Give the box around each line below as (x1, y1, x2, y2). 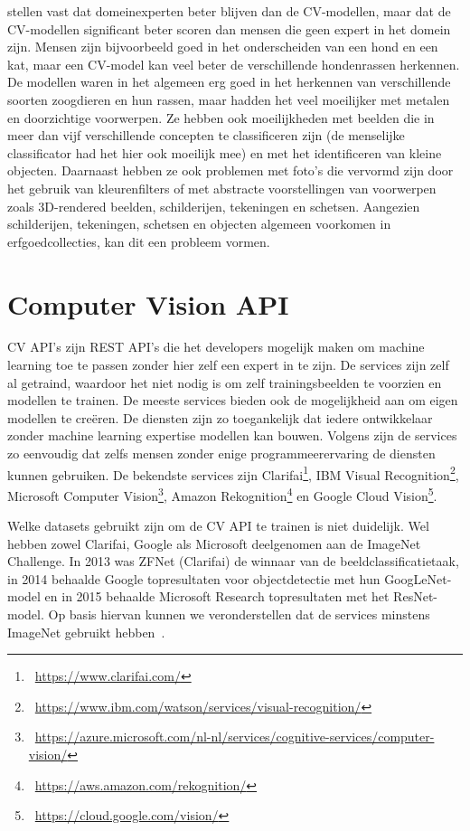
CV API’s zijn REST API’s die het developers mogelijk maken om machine (7, 337, 425, 356)
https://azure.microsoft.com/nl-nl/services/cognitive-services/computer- (34, 727, 435, 746)
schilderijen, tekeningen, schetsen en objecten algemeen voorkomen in (7, 214, 391, 233)
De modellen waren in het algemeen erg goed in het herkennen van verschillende (7, 72, 451, 91)
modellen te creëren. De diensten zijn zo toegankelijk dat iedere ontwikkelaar (7, 408, 433, 427)
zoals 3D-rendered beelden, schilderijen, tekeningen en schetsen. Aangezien (7, 196, 420, 215)
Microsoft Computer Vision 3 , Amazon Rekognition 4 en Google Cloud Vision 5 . (7, 483, 437, 505)
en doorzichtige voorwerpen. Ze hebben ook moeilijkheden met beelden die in (7, 108, 435, 127)
